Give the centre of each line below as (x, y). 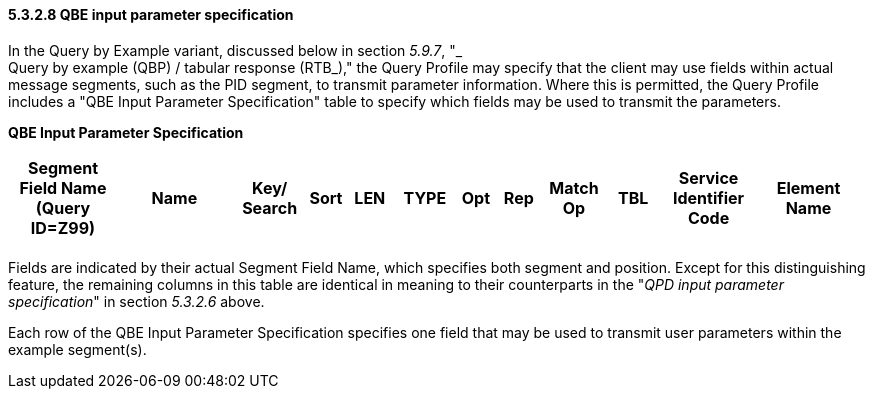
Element (808, 187)
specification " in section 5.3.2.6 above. (136, 301)
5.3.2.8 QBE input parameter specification (151, 14)
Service (708, 177)
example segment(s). (77, 349)
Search (270, 207)
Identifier (708, 197)
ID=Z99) (63, 227)
